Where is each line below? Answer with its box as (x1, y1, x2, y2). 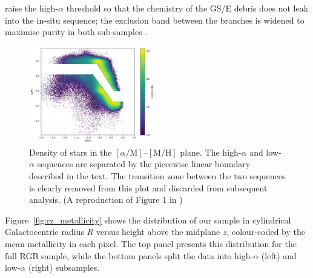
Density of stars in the (29, 145, 112, 158)
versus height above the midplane (96, 225, 220, 238)
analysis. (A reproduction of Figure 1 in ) (29, 193, 183, 206)
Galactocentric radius (5, 225, 84, 238)
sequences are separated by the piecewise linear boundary (37, 157, 251, 170)
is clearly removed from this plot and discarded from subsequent (29, 181, 268, 194)
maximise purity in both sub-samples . (5, 25, 148, 38)
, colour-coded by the (226, 225, 305, 238)
